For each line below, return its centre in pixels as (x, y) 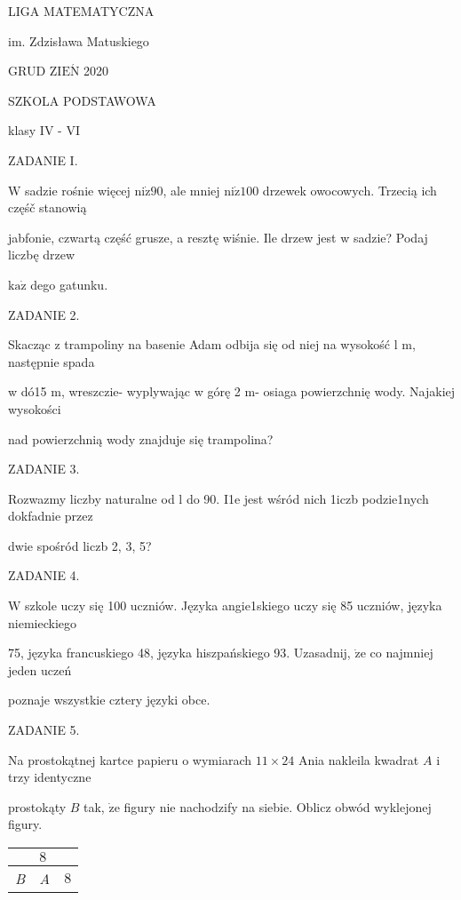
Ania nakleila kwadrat (358, 759)
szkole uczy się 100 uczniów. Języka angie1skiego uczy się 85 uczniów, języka (234, 605)
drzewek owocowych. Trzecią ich (350, 190)
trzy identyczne (50, 777)
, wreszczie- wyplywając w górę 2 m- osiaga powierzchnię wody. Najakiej (258, 391)
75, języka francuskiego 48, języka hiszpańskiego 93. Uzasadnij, (179, 653)
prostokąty (37, 806)
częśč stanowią (48, 207)
